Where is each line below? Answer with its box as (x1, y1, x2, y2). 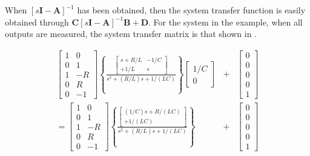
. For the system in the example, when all (148, 15, 303, 28)
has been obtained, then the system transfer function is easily (77, 4, 306, 16)
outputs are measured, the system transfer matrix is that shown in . (5, 27, 257, 40)
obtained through (5, 15, 69, 28)
